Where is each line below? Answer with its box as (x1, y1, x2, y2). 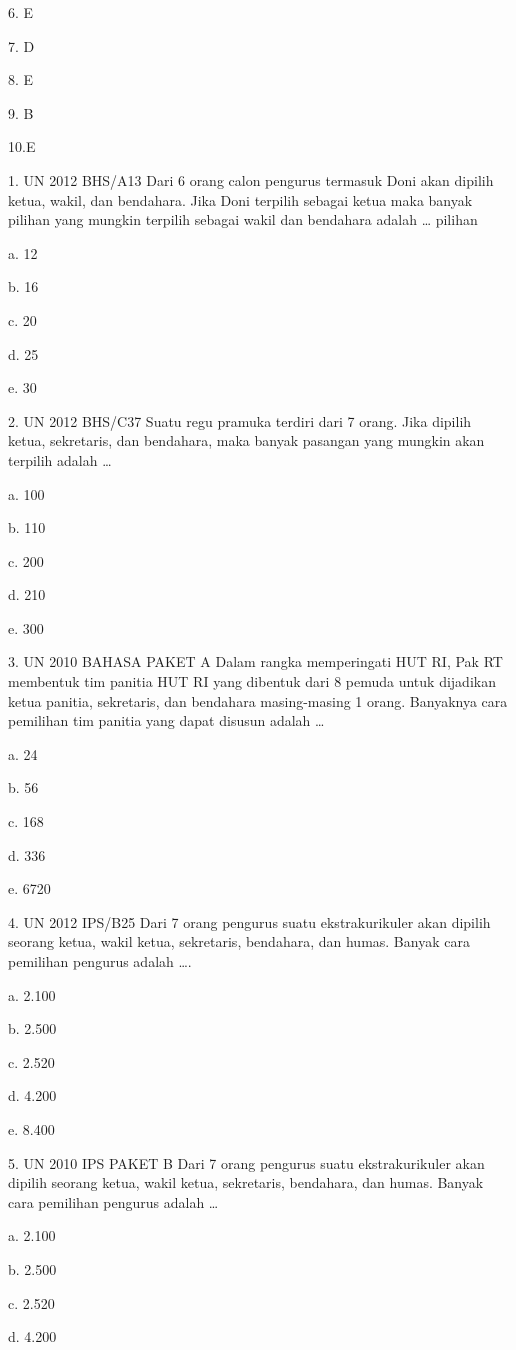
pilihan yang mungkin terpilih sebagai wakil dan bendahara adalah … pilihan (8, 209, 478, 230)
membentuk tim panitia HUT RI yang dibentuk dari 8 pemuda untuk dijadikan (8, 671, 496, 692)
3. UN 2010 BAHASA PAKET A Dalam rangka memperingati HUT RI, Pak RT (8, 651, 503, 672)
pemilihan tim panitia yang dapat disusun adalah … (8, 710, 325, 731)
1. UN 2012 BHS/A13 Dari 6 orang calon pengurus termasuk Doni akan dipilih (8, 169, 494, 190)
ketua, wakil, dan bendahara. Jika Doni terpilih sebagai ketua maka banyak (8, 189, 473, 210)
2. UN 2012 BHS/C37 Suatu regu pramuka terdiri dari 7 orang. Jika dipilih (8, 410, 472, 431)
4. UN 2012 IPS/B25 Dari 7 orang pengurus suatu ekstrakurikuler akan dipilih (8, 911, 491, 932)
